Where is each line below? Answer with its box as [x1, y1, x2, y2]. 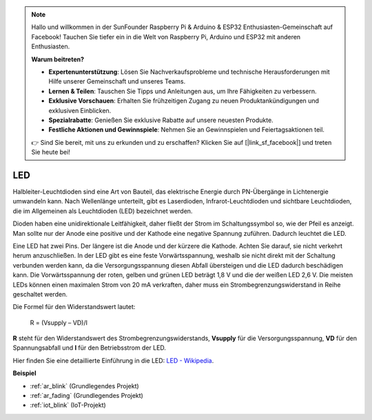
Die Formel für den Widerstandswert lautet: [12, 303, 136, 311]
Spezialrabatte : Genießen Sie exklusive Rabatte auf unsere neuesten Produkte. [48, 116, 273, 124]
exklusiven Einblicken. [48, 106, 112, 114]
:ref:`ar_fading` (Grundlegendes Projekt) [30, 392, 144, 400]
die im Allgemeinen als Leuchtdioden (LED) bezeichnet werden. [12, 207, 193, 215]
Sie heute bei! [31, 148, 70, 157]
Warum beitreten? [31, 55, 85, 63]
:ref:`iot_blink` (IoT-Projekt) [30, 401, 106, 410]
